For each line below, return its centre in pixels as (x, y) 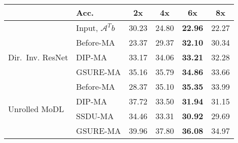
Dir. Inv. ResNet (38, 57)
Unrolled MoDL (36, 109)
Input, (87, 28)
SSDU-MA (95, 116)
